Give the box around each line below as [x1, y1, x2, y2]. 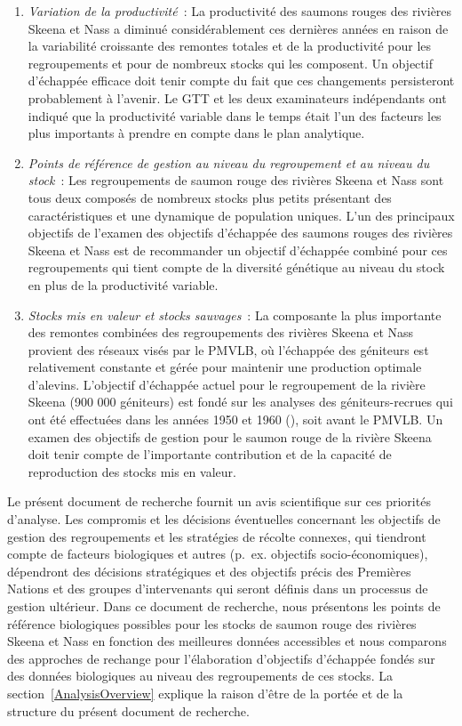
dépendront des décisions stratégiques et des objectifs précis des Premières [7, 561, 411, 580]
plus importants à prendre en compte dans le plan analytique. [28, 124, 365, 142]
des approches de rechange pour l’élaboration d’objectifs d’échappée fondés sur [7, 649, 435, 667]
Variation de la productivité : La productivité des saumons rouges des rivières [28, 2, 452, 20]
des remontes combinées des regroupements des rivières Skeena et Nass [28, 323, 414, 342]
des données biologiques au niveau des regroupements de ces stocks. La [7, 666, 394, 685]
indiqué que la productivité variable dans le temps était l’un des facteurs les [28, 106, 442, 125]
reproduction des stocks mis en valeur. [28, 462, 236, 480]
